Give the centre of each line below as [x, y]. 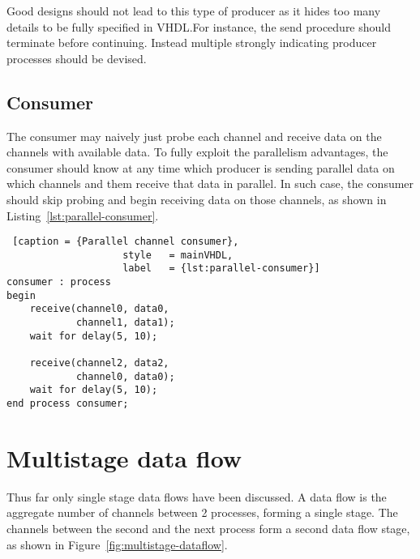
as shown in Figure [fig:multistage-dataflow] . [117, 544]
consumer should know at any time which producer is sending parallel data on [201, 167]
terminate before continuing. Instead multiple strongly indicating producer [192, 43]
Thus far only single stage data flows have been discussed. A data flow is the [197, 496]
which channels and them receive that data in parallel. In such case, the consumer [210, 183]
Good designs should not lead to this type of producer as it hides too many [194, 11]
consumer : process [59, 282]
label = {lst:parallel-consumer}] [221, 269]
